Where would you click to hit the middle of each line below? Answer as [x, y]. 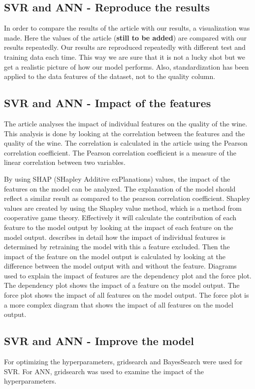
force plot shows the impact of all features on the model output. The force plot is [127, 295]
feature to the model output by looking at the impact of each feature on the [119, 227]
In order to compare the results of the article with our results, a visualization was [127, 28]
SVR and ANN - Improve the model [99, 341]
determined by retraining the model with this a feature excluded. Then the [117, 247]
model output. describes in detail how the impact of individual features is [115, 237]
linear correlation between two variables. [65, 162]
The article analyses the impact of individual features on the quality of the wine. [126, 123]
